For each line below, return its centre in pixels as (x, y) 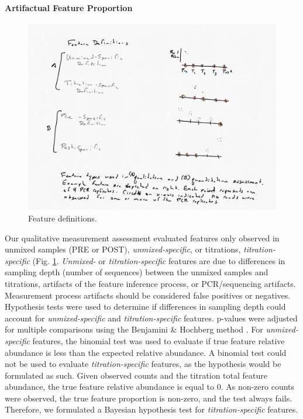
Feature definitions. (63, 218)
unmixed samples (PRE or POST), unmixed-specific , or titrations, (123, 249)
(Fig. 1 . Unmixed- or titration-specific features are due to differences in (159, 260)
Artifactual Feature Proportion (69, 7)
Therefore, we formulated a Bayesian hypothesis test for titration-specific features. (151, 409)
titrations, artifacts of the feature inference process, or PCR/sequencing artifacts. (150, 283)
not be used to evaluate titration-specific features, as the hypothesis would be (143, 364)
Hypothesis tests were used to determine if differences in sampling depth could (145, 307)
